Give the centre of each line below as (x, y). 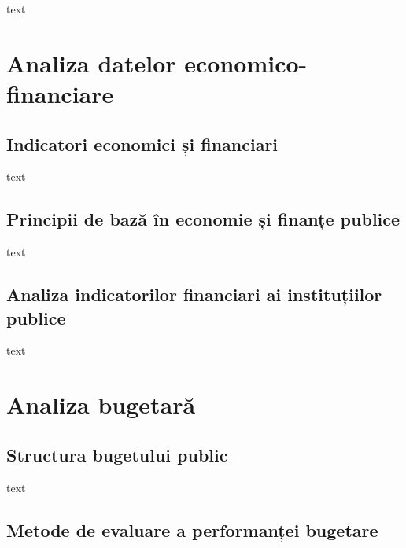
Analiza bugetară (101, 405)
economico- (246, 63)
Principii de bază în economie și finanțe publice (203, 219)
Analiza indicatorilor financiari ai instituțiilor (194, 294)
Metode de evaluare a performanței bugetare (192, 530)
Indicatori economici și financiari (142, 143)
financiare (60, 93)
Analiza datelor (91, 63)
